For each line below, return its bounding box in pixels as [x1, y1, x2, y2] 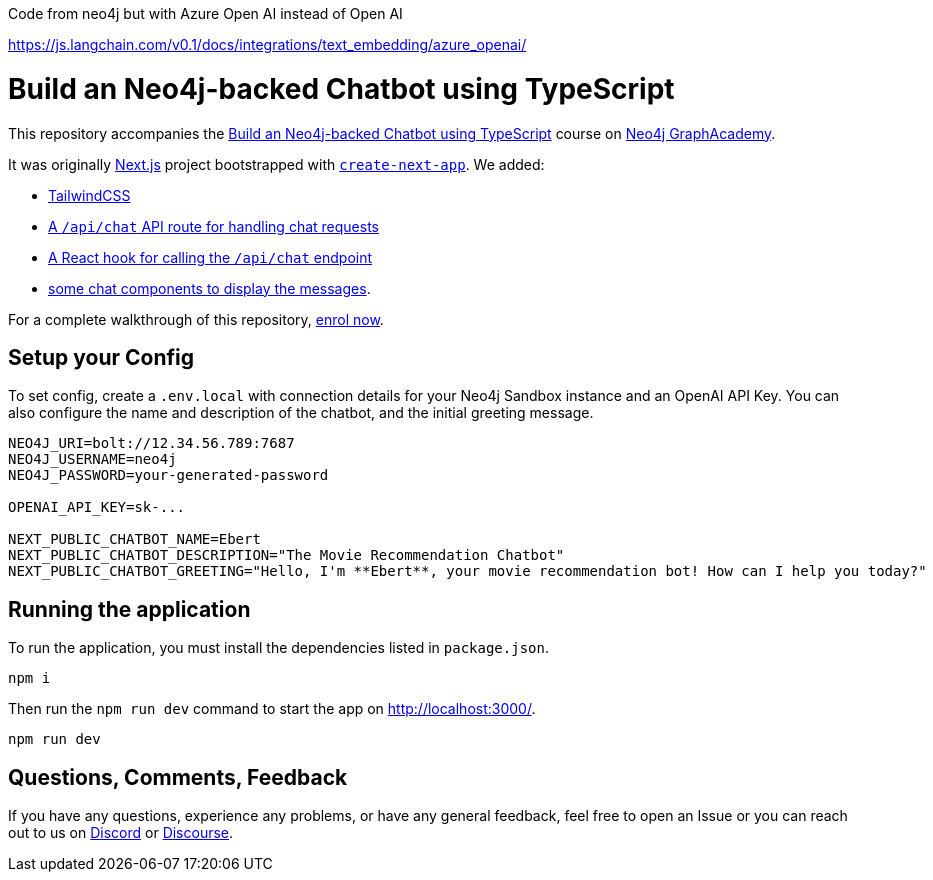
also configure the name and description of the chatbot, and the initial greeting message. [8, 404, 594, 422]
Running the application [8, 596, 251, 622]
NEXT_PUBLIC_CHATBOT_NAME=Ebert [8, 531, 261, 548]
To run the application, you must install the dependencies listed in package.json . [8, 639, 549, 657]
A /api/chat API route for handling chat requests [48, 217, 379, 235]
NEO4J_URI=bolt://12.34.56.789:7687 [8, 435, 295, 452]
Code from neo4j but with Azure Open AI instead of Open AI [8, 5, 403, 22]
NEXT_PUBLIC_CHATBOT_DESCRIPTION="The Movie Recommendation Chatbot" [8, 547, 565, 564]
